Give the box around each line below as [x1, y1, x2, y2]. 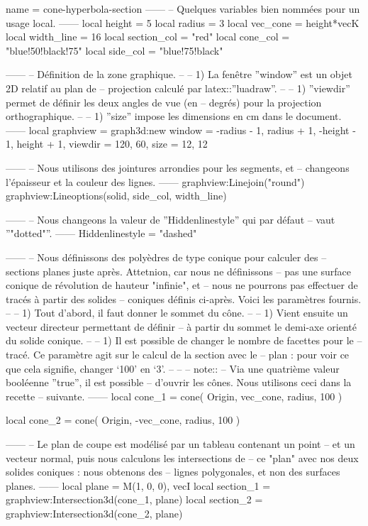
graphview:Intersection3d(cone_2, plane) [6, 506, 183, 520]
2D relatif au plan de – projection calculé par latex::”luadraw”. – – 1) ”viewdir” [6, 80, 350, 95]
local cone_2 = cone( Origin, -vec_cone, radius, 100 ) [6, 412, 240, 427]
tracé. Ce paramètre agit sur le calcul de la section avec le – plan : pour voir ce [6, 347, 350, 362]
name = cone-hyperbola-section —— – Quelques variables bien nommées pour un [6, 1, 360, 16]
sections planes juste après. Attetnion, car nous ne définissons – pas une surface [6, 263, 352, 278]
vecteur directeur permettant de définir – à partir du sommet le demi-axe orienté [6, 319, 357, 334]
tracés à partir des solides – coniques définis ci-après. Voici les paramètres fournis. [6, 291, 362, 306]
